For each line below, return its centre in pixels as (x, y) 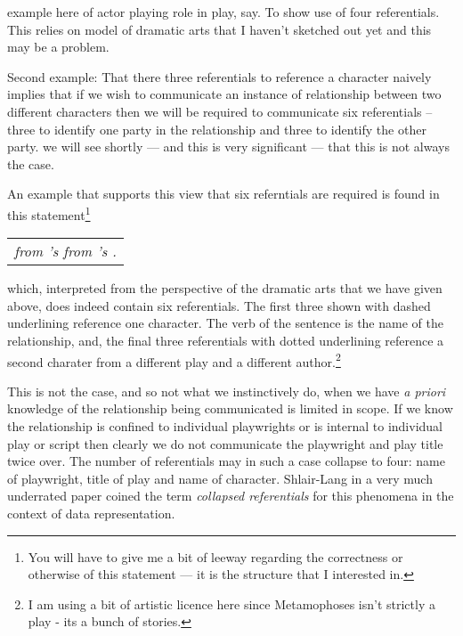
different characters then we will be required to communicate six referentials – (220, 111)
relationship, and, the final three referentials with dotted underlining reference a (226, 340)
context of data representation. (91, 513)
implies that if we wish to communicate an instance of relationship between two (224, 94)
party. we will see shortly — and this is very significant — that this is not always (228, 147)
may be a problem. (58, 47)
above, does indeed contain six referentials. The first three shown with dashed (219, 305)
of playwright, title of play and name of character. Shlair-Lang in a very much (220, 478)
